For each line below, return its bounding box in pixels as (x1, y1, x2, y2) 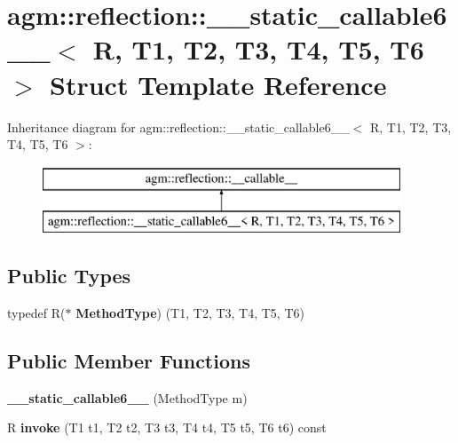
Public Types (7, 262, 131, 289)
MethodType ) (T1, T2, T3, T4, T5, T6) (75, 304, 304, 322)
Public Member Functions (7, 347, 250, 375)
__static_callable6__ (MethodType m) (7, 388, 248, 407)
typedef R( (7, 304, 66, 322)
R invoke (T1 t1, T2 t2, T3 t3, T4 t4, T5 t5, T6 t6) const (7, 418, 327, 437)
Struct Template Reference (50, 66, 387, 102)
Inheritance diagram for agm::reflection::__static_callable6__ (7, 117, 350, 136)
